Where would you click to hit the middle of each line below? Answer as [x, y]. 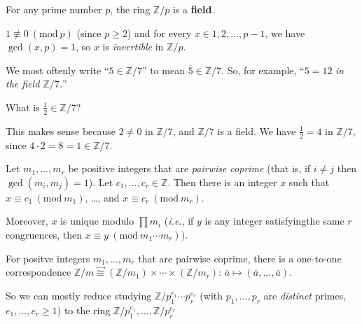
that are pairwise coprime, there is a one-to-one [240, 258]
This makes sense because [61, 131]
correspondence [39, 272]
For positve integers [48, 258]
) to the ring [84, 310]
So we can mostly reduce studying [79, 295]
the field [23, 84]
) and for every [159, 33]
